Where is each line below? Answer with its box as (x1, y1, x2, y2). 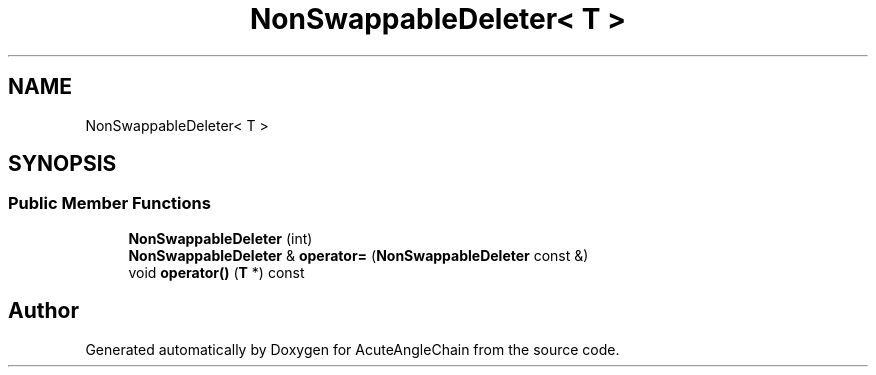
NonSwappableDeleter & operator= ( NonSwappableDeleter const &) (128, 246, 589, 264)
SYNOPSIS (8, 151, 117, 177)
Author (8, 298, 79, 324)
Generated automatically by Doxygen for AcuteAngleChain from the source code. (85, 340, 620, 358)
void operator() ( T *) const (128, 263, 305, 281)
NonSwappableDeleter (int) (128, 229, 313, 247)
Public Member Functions (8, 193, 211, 214)
